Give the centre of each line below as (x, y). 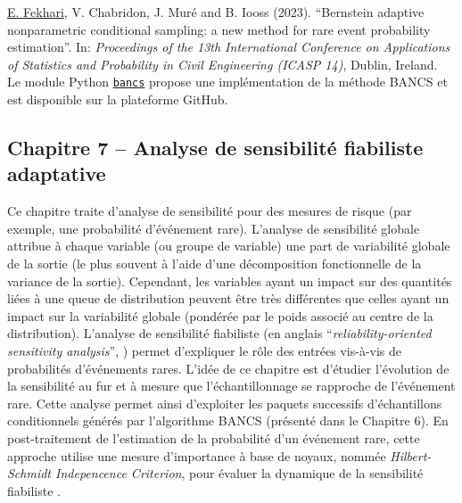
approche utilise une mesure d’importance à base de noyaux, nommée (197, 455)
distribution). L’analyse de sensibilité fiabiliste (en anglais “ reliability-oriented (219, 333)
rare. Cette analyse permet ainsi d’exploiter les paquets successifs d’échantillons (225, 403)
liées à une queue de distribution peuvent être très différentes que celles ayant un (228, 298)
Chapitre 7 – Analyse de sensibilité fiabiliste (215, 148)
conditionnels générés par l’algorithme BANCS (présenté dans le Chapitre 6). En (228, 421)
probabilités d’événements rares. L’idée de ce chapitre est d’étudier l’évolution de (228, 368)
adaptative (57, 173)
